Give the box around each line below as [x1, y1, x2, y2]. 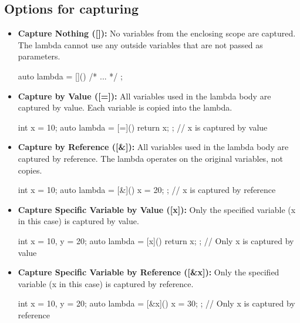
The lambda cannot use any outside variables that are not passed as [18, 38, 263, 51]
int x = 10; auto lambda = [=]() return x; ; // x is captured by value [18, 121, 268, 133]
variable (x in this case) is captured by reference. [18, 277, 194, 289]
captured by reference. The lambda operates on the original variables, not [18, 152, 283, 164]
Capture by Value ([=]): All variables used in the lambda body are [18, 89, 271, 102]
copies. [18, 164, 42, 176]
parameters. [18, 50, 60, 62]
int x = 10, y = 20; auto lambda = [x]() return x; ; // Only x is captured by [18, 234, 294, 247]
